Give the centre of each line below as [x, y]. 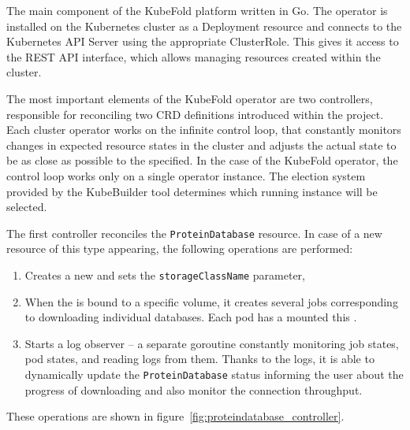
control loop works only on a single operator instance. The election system [186, 175]
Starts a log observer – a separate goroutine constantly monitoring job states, [212, 343]
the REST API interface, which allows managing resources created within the [194, 56]
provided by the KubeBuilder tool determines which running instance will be [192, 191]
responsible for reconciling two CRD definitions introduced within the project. [195, 114]
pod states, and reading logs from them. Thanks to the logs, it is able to [199, 359]
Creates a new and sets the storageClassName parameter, [165, 274]
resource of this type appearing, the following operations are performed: [180, 248]
